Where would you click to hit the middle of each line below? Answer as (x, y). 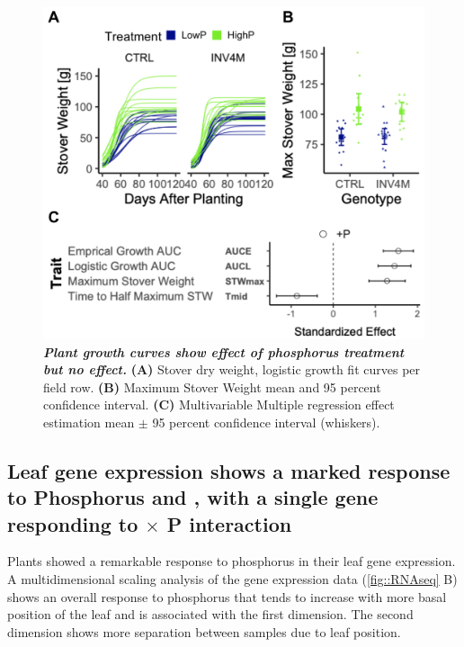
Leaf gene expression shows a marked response (229, 470)
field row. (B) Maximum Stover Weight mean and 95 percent (212, 386)
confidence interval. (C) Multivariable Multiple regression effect (219, 404)
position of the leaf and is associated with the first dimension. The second (210, 614)
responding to (73, 523)
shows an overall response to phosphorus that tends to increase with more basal (227, 596)
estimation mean (89, 422)
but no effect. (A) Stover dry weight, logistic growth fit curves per (232, 369)
